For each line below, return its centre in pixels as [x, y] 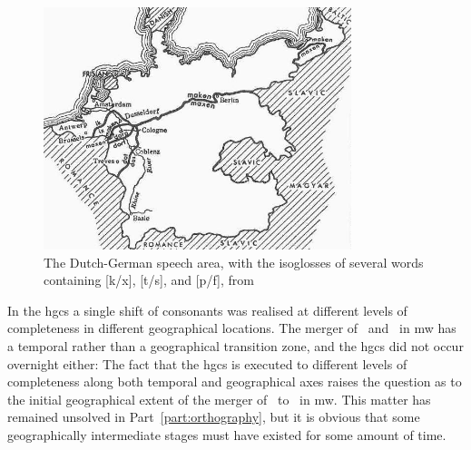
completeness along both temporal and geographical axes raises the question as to [235, 382]
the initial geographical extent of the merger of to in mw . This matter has [219, 399]
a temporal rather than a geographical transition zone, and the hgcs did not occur [235, 346]
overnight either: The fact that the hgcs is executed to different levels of [207, 363]
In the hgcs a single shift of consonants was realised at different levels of [207, 310]
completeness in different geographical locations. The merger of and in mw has [232, 328]
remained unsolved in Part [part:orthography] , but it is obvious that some [214, 417]
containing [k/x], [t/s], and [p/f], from [149, 280]
